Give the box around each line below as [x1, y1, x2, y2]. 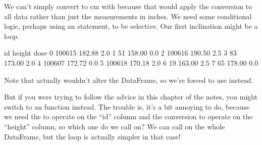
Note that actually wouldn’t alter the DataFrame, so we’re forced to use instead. [4, 74, 253, 85]
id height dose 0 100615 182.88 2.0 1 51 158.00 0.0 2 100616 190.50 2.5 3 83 [4, 47, 237, 58]
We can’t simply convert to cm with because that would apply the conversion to [4, 1, 252, 11]
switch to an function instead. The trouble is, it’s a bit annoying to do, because [4, 101, 250, 112]
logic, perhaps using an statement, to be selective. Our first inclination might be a [4, 21, 258, 31]
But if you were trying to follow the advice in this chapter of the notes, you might [4, 91, 258, 102]
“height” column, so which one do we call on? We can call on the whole [4, 121, 225, 131]
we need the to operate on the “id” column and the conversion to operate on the [4, 111, 253, 122]
